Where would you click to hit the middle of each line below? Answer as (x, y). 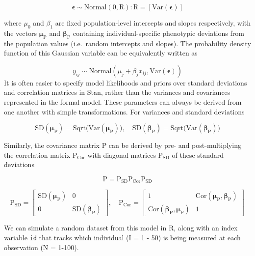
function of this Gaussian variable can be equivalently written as (101, 53)
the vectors (20, 33)
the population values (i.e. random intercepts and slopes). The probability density (127, 43)
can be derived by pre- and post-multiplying (175, 145)
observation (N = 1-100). (41, 247)
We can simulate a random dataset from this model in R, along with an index (121, 228)
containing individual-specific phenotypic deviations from (158, 33)
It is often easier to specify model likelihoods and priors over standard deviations (126, 82)
